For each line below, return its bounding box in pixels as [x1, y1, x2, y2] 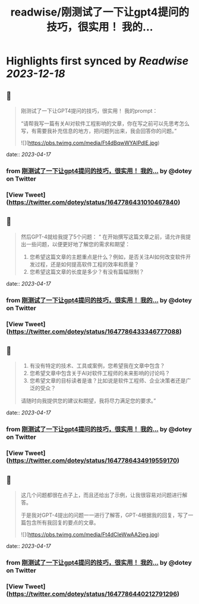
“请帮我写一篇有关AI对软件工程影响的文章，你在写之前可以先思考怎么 [20, 120, 190, 127]
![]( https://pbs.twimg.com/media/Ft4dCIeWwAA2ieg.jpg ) [20, 531, 160, 538]
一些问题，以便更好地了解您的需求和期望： [26, 240, 131, 247]
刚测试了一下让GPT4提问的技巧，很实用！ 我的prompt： [20, 107, 158, 114]
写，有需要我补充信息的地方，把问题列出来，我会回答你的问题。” [20, 128, 177, 134]
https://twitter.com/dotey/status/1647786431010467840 [8, 198, 178, 206]
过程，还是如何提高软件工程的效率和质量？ [34, 261, 140, 268]
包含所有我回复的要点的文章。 [26, 519, 99, 526]
